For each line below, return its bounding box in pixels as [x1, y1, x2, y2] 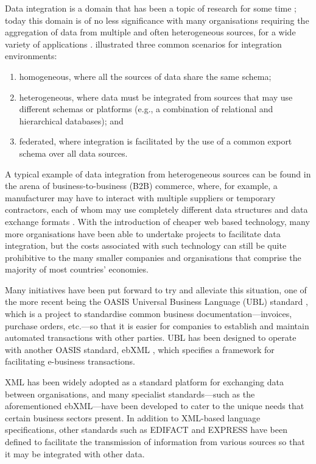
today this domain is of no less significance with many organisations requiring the [5, 13, 309, 26]
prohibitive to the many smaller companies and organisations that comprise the [5, 251, 301, 263]
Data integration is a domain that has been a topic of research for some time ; [5, 2, 297, 14]
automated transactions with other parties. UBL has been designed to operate [5, 331, 297, 344]
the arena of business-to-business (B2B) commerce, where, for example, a [5, 179, 278, 192]
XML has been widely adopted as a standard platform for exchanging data [5, 376, 284, 388]
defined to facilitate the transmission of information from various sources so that [5, 435, 305, 448]
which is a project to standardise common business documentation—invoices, [5, 307, 292, 320]
